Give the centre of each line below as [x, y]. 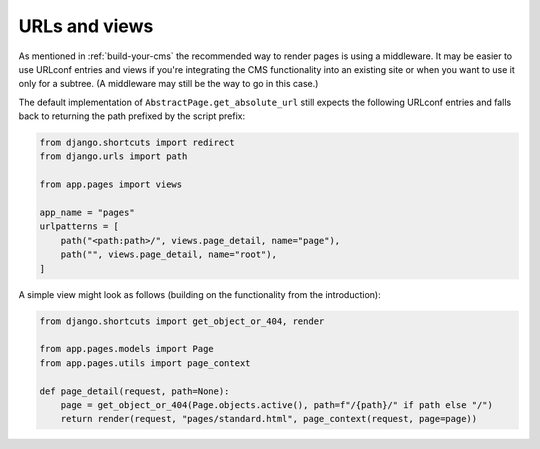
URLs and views [86, 26]
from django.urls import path [113, 156]
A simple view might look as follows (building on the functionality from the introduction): [199, 294]
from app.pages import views [111, 184]
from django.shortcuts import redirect [137, 143]
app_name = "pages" [87, 213]
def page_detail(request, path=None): [134, 391]
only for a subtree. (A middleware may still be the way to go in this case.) [168, 84]
